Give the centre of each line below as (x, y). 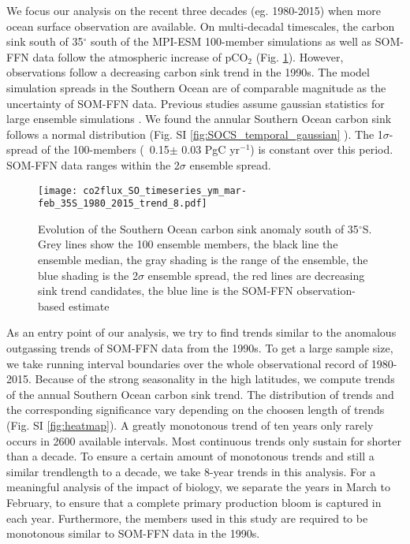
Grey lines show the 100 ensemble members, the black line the (188, 244)
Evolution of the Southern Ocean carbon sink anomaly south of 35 (198, 228)
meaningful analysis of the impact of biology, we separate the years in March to (198, 487)
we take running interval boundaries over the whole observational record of (187, 363)
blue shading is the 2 (88, 275)
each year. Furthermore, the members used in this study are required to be (187, 518)
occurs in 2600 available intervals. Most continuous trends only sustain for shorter (204, 440)
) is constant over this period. (322, 149)
